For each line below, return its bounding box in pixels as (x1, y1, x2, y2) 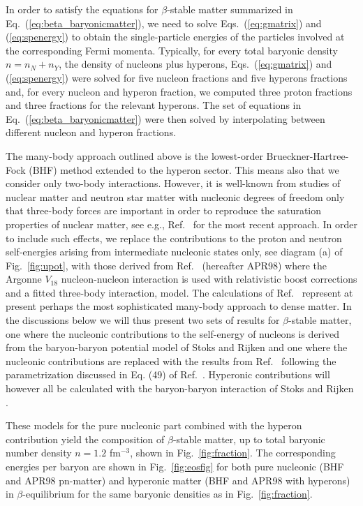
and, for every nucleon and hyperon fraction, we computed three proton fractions (6, 84, 353, 98)
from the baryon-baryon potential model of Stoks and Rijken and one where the (6, 340, 348, 355)
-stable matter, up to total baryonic (172, 431, 325, 446)
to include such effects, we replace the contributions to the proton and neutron (6, 230, 342, 245)
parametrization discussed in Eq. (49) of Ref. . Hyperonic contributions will (6, 367, 330, 382)
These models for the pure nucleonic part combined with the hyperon (6, 418, 302, 433)
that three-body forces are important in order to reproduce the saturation (6, 203, 322, 218)
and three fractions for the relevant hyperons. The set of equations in (6, 98, 302, 112)
